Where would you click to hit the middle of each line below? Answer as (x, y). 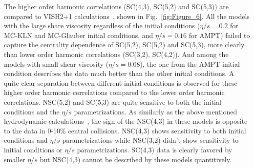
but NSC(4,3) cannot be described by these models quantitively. (136, 159)
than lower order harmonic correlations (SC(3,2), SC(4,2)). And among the (116, 54)
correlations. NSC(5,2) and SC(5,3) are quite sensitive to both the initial (113, 102)
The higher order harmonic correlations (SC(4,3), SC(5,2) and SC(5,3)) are (116, 6)
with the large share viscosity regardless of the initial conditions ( (102, 26)
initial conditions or (33, 149)
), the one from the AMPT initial (190, 64)
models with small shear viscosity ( (56, 64)
